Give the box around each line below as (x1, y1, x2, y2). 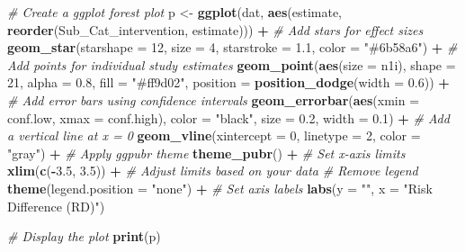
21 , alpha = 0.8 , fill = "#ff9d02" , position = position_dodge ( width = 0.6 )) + (7, 73, 450, 92)
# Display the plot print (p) (7, 227, 161, 246)
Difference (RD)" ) (7, 196, 105, 215)
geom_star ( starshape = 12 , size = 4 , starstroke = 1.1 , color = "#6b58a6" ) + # (7, 38, 458, 57)
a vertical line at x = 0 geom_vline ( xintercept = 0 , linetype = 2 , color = (7, 126, 421, 145)
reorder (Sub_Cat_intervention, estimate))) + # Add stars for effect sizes (7, 20, 424, 39)
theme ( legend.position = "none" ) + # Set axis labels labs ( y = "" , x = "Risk (7, 178, 433, 197)
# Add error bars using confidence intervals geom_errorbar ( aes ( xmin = (7, 90, 420, 109)
